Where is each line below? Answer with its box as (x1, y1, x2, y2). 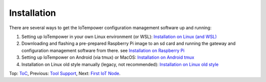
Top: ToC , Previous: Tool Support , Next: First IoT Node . (9, 70, 121, 76)
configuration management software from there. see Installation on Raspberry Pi (21, 47, 185, 53)
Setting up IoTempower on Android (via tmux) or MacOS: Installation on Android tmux (21, 54, 195, 60)
